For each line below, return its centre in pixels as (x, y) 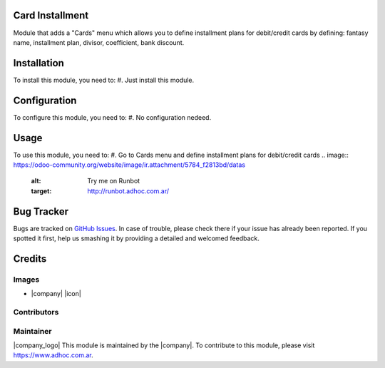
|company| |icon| (56, 294)
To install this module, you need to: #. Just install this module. (104, 80)
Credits (30, 259)
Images (26, 280)
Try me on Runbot (114, 181)
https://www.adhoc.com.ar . (53, 355)
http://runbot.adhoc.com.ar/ (128, 191)
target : (41, 191)
